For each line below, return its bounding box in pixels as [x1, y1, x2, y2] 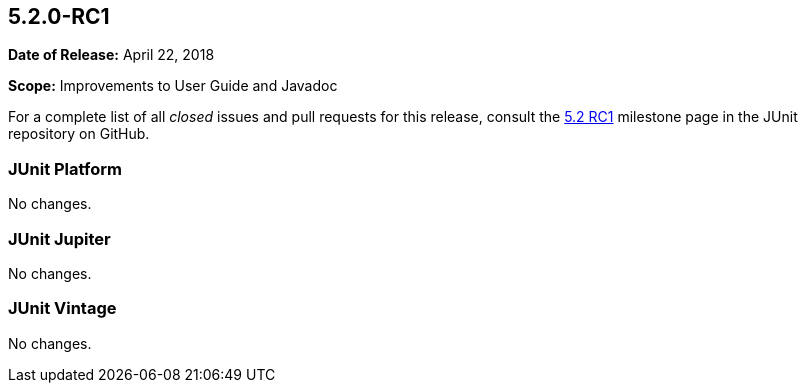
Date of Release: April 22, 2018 [8, 46, 215, 64]
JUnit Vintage [8, 298, 117, 319]
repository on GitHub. [8, 125, 150, 143]
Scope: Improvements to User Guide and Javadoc [8, 77, 338, 95]
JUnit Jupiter [8, 228, 111, 249]
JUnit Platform [8, 158, 122, 179]
